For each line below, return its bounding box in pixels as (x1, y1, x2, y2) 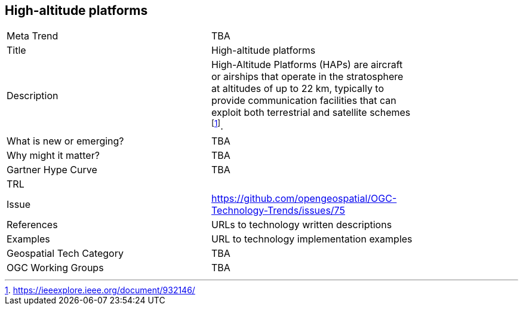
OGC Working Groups (7, 261, 104, 274)
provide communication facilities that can (211, 94, 396, 107)
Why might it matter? (7, 149, 100, 161)
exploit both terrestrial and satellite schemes (211, 106, 411, 119)
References (7, 218, 58, 231)
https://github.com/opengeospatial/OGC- (211, 192, 397, 204)
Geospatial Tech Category (7, 247, 124, 259)
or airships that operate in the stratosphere (211, 70, 404, 83)
